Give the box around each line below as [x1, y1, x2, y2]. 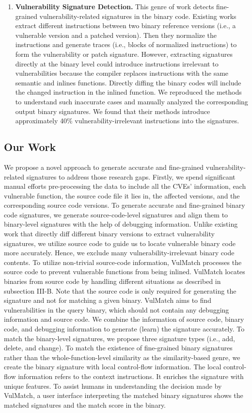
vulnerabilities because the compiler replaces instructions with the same [15, 68, 229, 78]
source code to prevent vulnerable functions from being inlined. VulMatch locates [4, 266, 245, 277]
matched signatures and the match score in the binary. [4, 399, 166, 410]
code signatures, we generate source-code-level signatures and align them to [4, 209, 228, 219]
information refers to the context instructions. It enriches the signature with [18, 371, 244, 381]
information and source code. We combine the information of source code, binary [4, 314, 244, 324]
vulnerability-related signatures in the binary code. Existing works [39, 11, 236, 21]
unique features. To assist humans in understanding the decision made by [4, 380, 222, 391]
